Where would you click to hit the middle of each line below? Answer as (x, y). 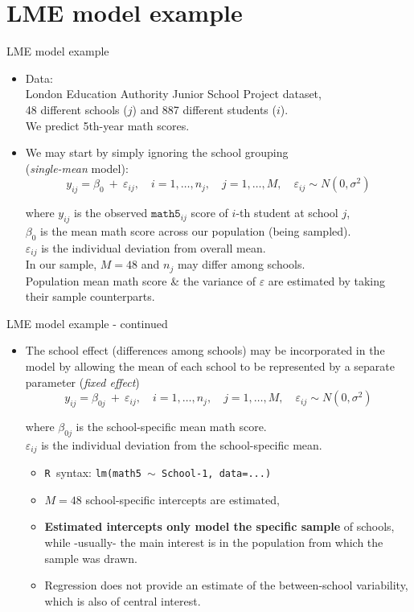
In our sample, (61, 264)
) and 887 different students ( (204, 109)
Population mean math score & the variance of (140, 280)
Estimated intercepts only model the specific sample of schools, (219, 526)
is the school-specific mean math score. (171, 426)
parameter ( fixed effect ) (82, 382)
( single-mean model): (77, 168)
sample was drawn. (91, 558)
